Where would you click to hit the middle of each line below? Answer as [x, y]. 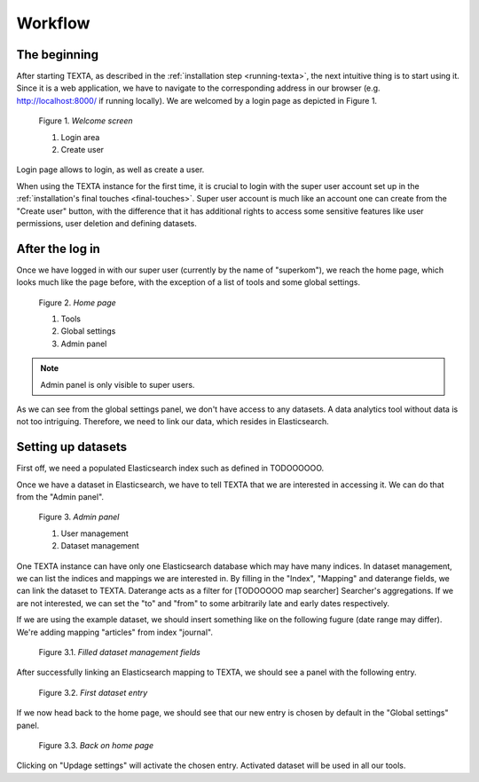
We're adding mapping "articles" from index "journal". [114, 632]
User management [94, 533]
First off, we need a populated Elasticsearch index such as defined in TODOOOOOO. [170, 468]
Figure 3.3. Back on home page [96, 745]
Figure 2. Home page [78, 303]
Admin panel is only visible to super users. [118, 384]
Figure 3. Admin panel [79, 517]
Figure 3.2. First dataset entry [93, 692]
